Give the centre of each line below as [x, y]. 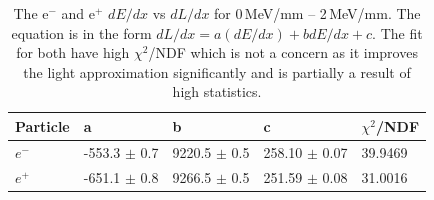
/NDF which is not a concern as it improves [283, 52]
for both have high [73, 52]
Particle [42, 125]
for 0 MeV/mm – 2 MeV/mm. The [317, 13]
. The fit [397, 32]
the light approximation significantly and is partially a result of [217, 71]
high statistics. [217, 91]
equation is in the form [81, 32]
